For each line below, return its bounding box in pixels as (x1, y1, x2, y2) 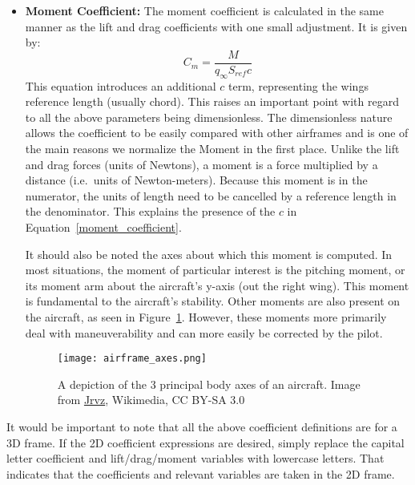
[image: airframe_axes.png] (57, 353, 207, 365)
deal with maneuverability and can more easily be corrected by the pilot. (25, 324, 383, 341)
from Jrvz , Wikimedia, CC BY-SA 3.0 (57, 391, 245, 408)
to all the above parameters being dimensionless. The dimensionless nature (25, 108, 393, 125)
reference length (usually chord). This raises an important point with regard (25, 93, 399, 110)
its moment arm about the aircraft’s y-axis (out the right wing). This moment (25, 277, 409, 293)
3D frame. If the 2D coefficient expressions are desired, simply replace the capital (6, 434, 405, 451)
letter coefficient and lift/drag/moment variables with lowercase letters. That (6, 450, 385, 467)
